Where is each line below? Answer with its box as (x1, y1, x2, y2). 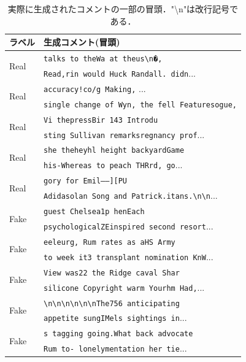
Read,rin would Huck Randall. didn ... (44, 66, 196, 79)
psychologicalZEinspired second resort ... (44, 220, 213, 232)
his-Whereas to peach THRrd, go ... (44, 158, 183, 171)
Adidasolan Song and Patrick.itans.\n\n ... (44, 189, 218, 202)
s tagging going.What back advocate (44, 329, 193, 339)
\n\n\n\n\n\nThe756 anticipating (44, 299, 180, 308)
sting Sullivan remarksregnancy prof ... (44, 128, 205, 141)
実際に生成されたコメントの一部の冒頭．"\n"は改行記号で (7, 2, 239, 15)
